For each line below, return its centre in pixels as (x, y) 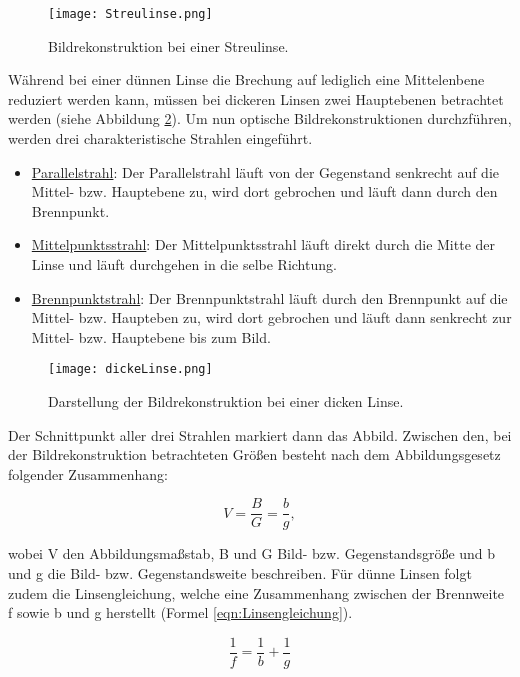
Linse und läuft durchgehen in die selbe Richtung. (184, 264)
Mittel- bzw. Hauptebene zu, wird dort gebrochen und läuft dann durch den (264, 191)
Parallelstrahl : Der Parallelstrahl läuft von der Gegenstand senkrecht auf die (265, 171)
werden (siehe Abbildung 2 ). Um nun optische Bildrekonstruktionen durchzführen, (260, 118)
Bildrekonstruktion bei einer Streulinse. (168, 45)
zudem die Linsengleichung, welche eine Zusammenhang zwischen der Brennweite (256, 592)
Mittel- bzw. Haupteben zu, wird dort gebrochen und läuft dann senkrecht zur (271, 317)
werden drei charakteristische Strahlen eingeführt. (160, 138)
